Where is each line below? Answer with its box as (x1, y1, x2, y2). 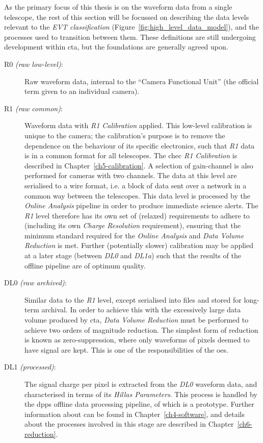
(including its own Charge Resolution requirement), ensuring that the (24, 220, 241, 231)
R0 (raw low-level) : (4, 58, 63, 69)
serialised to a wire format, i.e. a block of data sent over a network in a (24, 180, 247, 190)
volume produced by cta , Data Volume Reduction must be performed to (24, 314, 249, 325)
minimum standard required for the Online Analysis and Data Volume (24, 230, 244, 240)
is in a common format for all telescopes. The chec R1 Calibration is (24, 150, 238, 161)
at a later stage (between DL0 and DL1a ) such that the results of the (24, 250, 241, 261)
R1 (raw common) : (4, 103, 63, 113)
